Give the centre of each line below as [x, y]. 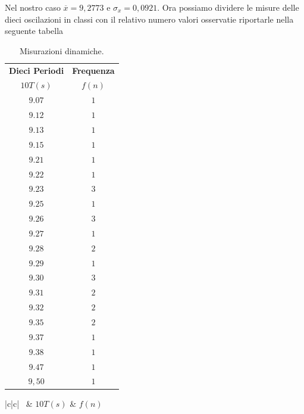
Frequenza [93, 70]
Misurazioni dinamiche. [62, 50]
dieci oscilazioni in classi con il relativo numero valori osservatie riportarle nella [149, 19]
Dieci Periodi [37, 70]
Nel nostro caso [33, 7]
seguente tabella [34, 31]
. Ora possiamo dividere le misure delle [228, 7]
